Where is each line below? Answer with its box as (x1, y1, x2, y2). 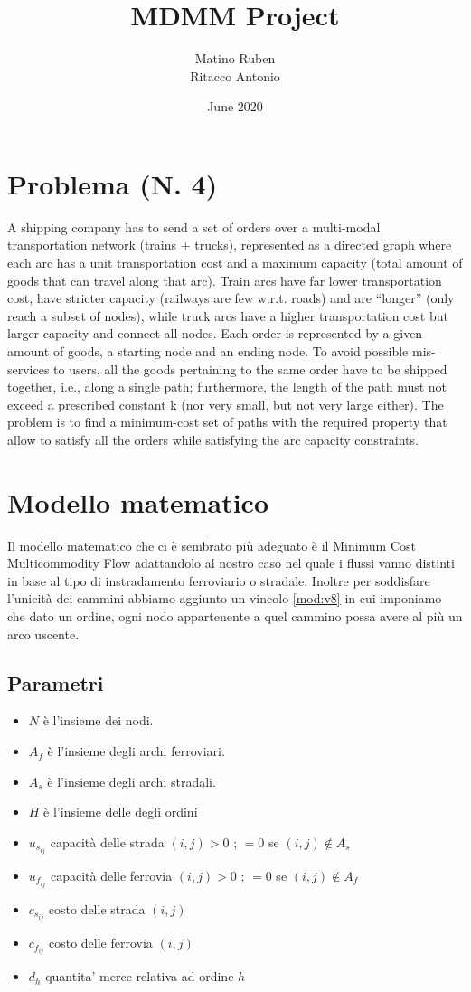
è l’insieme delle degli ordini (43, 802, 198, 821)
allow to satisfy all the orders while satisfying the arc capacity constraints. (7, 430, 419, 449)
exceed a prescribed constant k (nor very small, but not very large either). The (7, 394, 444, 413)
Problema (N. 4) (7, 165, 218, 202)
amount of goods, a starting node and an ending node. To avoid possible (7, 342, 409, 360)
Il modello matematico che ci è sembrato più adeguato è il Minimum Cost (7, 535, 417, 554)
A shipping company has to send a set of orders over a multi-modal (7, 217, 381, 236)
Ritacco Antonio (190, 66, 280, 85)
